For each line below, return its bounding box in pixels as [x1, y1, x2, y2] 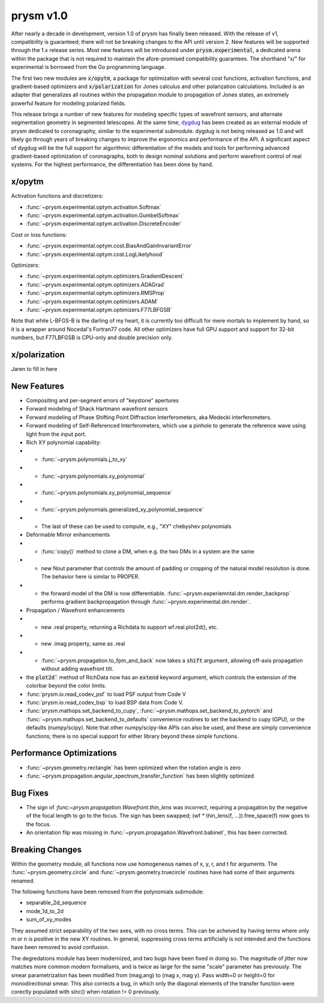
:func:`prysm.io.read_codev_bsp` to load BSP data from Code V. [26, 699, 184, 706]
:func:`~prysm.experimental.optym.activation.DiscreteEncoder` [26, 220, 182, 227]
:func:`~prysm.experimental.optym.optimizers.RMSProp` [26, 290, 166, 297]
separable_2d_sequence [26, 899, 87, 906]
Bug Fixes [11, 788, 49, 798]
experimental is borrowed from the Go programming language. [11, 64, 166, 71]
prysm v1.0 [11, 9, 68, 22]
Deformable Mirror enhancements [26, 531, 110, 538]
